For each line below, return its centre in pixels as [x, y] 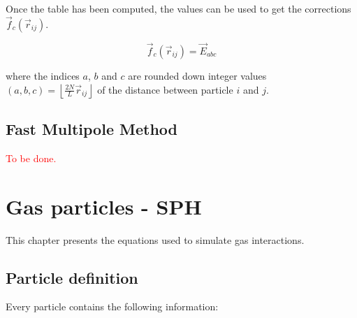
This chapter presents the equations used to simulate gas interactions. [155, 239]
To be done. [31, 158]
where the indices [43, 76]
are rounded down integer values [197, 76]
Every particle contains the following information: [112, 306]
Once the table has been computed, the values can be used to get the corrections [178, 8]
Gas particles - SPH [104, 206]
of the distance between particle [165, 89]
